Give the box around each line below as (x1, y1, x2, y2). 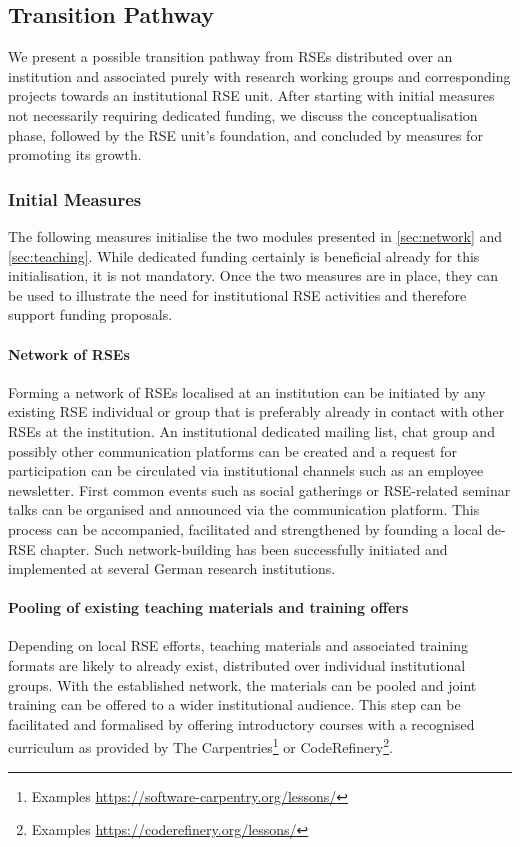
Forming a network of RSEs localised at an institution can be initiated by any (8, 381, 486, 402)
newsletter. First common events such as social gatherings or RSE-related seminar (8, 479, 511, 500)
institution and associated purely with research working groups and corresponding (8, 65, 511, 86)
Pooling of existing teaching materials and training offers (8, 597, 409, 618)
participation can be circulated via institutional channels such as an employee (8, 460, 484, 481)
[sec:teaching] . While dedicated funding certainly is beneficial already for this (8, 245, 480, 266)
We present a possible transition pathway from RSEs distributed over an (8, 46, 453, 67)
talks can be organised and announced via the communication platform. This (8, 499, 480, 520)
